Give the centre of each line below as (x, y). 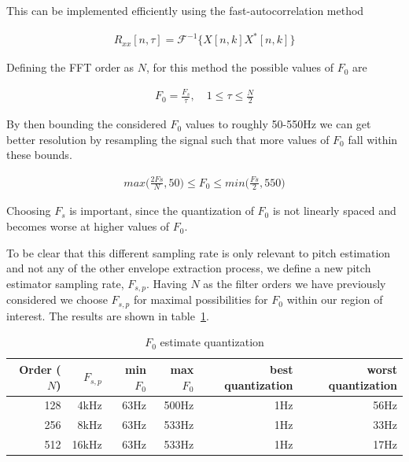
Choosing (29, 211)
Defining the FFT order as (70, 67)
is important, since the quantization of (162, 211)
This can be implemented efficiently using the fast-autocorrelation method (185, 10)
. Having (166, 283)
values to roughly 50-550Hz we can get (278, 124)
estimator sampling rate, (65, 283)
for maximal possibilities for (201, 299)
